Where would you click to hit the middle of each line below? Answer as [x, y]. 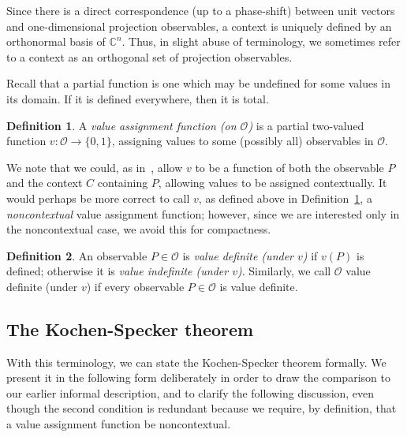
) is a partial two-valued [306, 125]
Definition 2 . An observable [77, 255]
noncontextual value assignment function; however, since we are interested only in [203, 213]
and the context [45, 183]
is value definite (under [238, 255]
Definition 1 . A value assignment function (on [121, 125]
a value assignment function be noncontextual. [119, 424]
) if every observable [135, 286]
